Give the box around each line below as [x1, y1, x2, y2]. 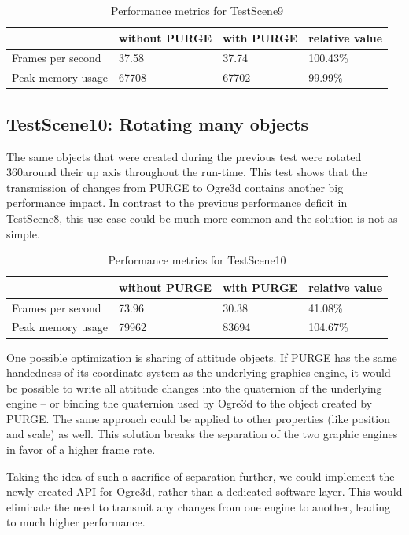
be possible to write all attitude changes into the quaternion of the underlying [6, 379, 382, 396]
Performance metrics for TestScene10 [108, 252, 286, 268]
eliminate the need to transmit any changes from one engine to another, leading [6, 498, 390, 515]
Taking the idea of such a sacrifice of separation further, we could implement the [6, 467, 395, 484]
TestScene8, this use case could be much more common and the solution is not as [6, 209, 398, 226]
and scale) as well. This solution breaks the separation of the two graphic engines [6, 426, 398, 442]
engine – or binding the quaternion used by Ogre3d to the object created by [6, 395, 372, 411]
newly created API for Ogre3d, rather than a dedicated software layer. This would [6, 483, 403, 500]
